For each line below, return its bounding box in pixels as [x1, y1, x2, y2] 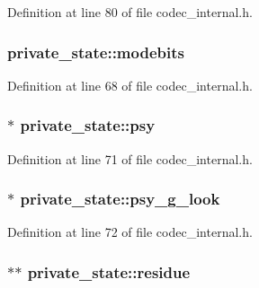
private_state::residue [27, 260, 191, 283]
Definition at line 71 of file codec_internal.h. [7, 149, 253, 168]
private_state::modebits [7, 40, 184, 63]
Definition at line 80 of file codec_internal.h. [7, 3, 253, 21]
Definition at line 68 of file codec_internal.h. [7, 75, 253, 94]
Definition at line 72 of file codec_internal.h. [7, 223, 253, 241]
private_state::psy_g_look [20, 188, 220, 210]
